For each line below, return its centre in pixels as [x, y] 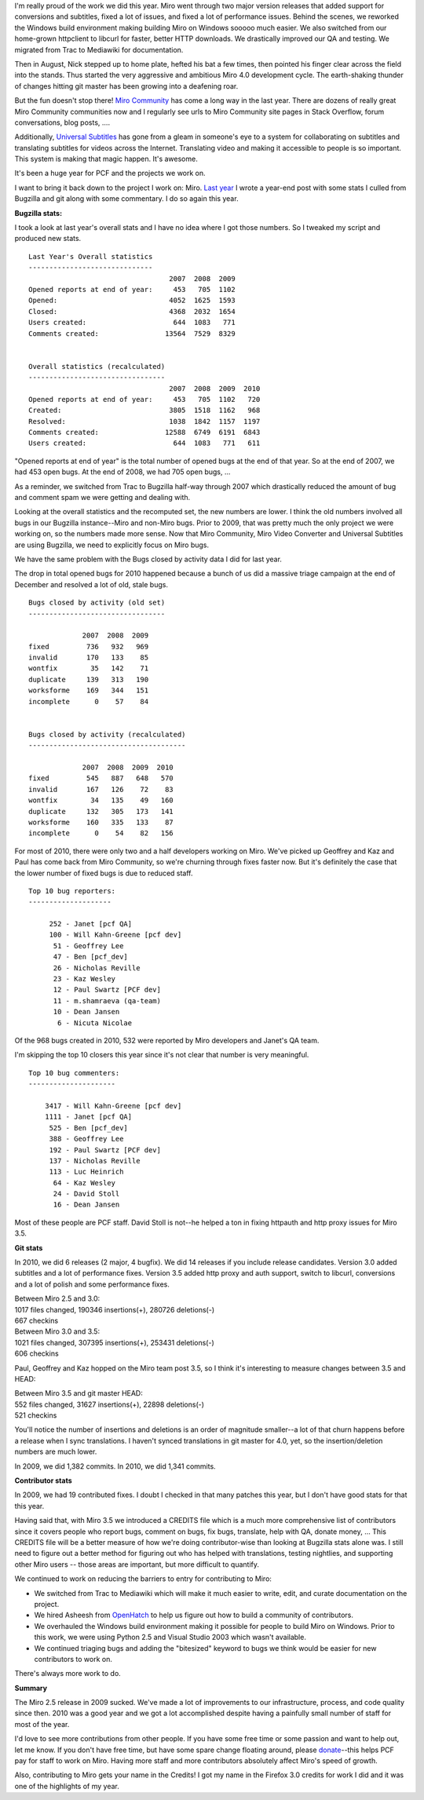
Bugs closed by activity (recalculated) [107, 734]
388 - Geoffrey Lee [86, 1139]
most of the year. [42, 1724]
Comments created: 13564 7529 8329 [132, 333]
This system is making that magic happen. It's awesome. [106, 159]
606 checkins [37, 1353]
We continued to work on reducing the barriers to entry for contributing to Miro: [143, 1579]
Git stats [29, 1247]
